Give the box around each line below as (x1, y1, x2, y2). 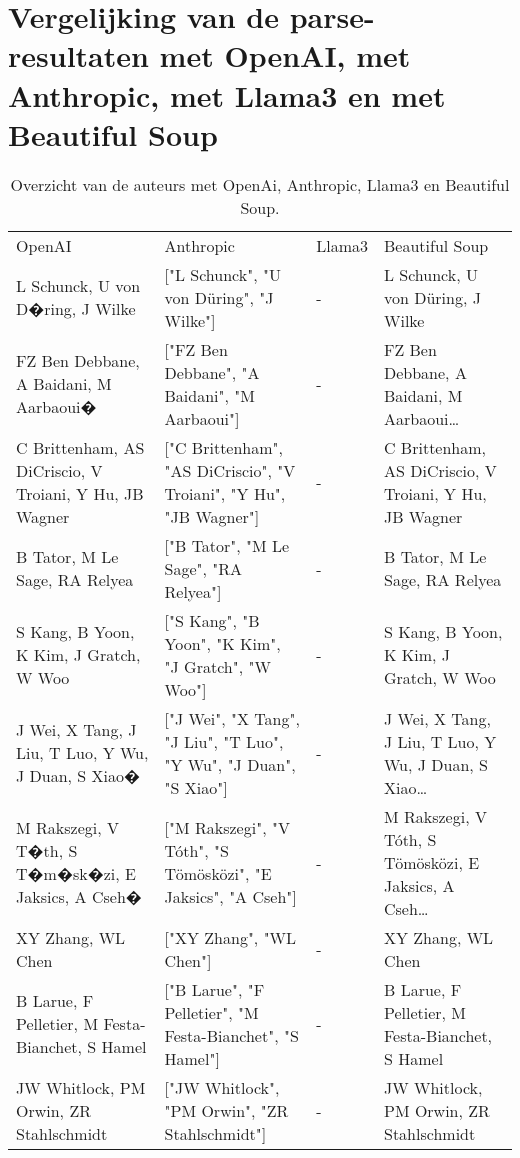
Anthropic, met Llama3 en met (8, 74, 446, 115)
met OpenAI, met (159, 35, 411, 76)
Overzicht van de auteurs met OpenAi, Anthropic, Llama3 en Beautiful (10, 172, 510, 196)
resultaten (8, 35, 149, 76)
